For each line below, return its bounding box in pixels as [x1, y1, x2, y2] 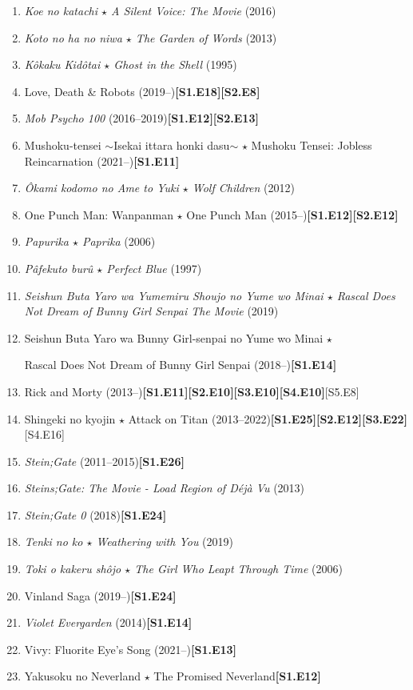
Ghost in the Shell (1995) [113, 56, 237, 73]
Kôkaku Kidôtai [24, 56, 101, 73]
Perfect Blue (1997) [106, 259, 202, 276]
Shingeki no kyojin [24, 410, 116, 427]
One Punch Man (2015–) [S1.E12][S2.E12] [186, 206, 399, 223]
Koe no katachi [24, 2, 98, 18]
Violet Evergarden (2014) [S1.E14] [24, 614, 193, 631]
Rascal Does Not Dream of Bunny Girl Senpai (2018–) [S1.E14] [24, 356, 337, 373]
